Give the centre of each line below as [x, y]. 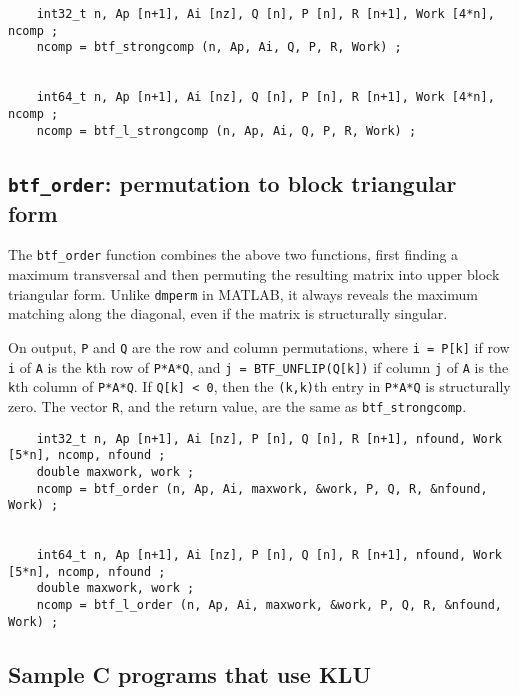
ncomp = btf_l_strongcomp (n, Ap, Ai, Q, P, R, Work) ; [226, 130]
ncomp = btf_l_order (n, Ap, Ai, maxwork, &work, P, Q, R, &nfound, [269, 605]
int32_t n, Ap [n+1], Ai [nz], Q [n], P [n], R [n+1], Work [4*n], [265, 14]
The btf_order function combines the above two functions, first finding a [233, 254]
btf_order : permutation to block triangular [232, 182]
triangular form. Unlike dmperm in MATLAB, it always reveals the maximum [243, 293]
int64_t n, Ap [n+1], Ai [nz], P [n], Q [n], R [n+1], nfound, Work [269, 555]
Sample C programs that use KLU [189, 673]
